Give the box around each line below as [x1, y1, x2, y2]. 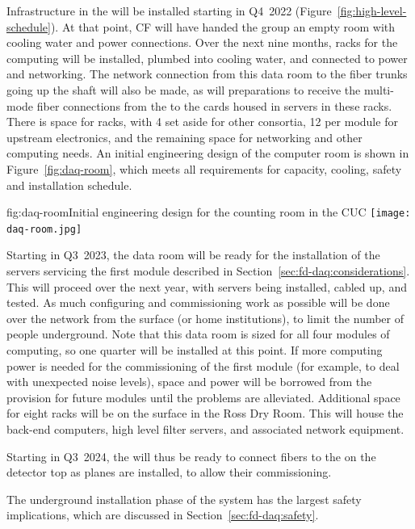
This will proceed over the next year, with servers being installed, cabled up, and [6, 278, 407, 295]
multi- [363, 81, 394, 98]
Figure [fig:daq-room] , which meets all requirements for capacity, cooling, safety [6, 160, 402, 177]
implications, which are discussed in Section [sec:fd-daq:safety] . [6, 506, 319, 523]
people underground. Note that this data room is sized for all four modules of [6, 325, 390, 342]
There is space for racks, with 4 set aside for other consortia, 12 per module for [6, 113, 398, 130]
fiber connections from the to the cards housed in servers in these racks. [36, 97, 392, 114]
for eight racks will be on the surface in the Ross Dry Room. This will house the [6, 405, 404, 422]
